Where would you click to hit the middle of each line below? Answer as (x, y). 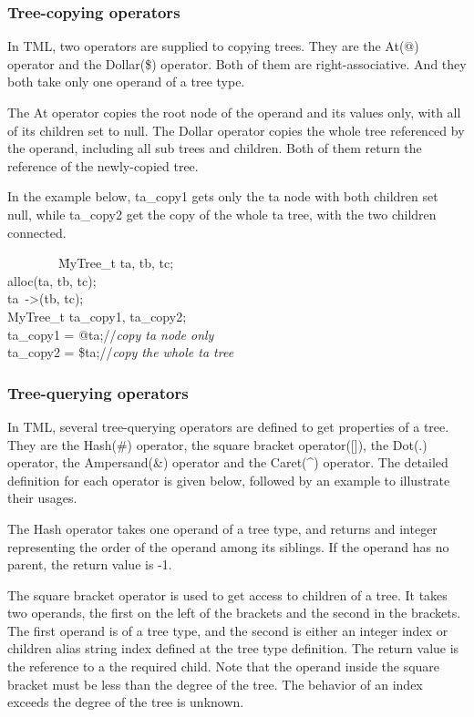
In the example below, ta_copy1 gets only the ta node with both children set (223, 196)
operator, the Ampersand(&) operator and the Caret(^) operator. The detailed (228, 462)
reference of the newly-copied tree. (103, 165)
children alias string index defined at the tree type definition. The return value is (233, 648)
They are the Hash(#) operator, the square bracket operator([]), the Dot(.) (217, 444)
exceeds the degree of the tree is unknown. (126, 702)
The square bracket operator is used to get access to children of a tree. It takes (227, 594)
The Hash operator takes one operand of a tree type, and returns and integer (222, 528)
